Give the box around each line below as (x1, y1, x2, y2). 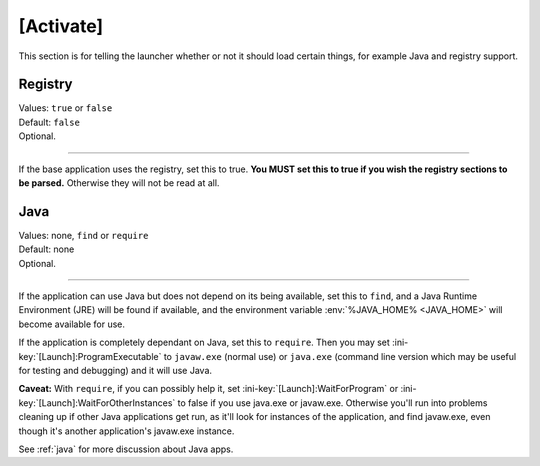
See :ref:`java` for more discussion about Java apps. (18, 443, 234, 455)
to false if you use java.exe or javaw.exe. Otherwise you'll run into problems (177, 396, 488, 409)
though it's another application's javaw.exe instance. (18, 425, 235, 437)
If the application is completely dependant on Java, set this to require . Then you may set (18, 336, 390, 349)
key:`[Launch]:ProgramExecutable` (18, 350, 162, 362)
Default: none (18, 243, 75, 255)
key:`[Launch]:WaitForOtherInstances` (18, 396, 176, 409)
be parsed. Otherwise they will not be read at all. (18, 177, 220, 189)
